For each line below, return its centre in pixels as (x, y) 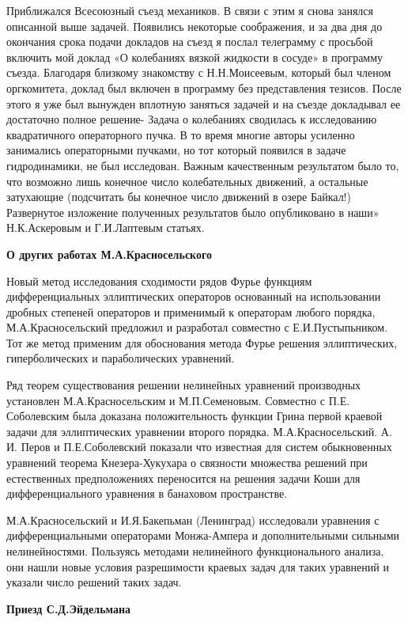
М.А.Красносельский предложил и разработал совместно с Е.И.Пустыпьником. (197, 327)
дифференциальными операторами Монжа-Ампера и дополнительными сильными (203, 535)
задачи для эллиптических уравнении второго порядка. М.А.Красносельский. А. (199, 431)
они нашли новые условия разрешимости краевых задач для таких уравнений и (198, 566)
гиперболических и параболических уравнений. (121, 358)
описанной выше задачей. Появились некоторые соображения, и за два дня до (195, 26)
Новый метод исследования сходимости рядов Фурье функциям (159, 281)
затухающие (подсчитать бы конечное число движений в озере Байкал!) (179, 197)
